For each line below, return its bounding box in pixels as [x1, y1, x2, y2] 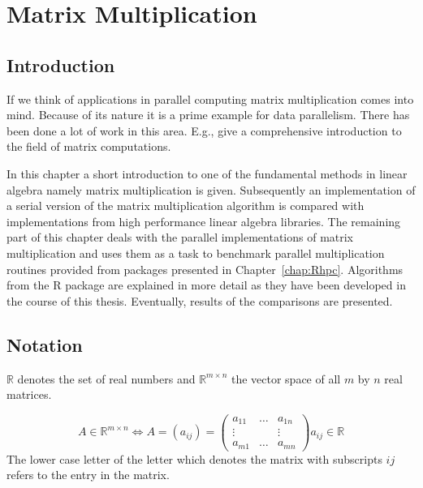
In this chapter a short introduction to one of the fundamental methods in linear [6, 165, 408, 182]
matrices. [6, 386, 52, 403]
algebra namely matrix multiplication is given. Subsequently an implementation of [6, 181, 416, 198]
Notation [6, 332, 83, 357]
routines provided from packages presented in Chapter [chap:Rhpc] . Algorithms [6, 260, 404, 277]
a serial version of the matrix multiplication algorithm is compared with [6, 197, 365, 214]
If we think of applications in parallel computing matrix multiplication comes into [6, 90, 414, 107]
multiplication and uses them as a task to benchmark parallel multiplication [6, 244, 385, 261]
